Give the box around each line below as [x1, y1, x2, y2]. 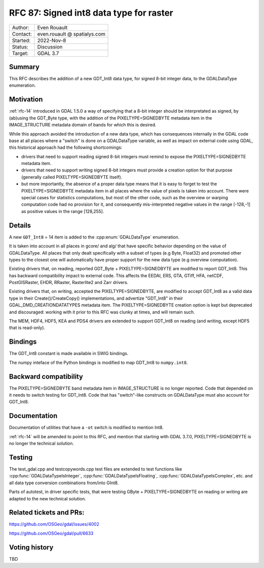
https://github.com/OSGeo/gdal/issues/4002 [9, 521, 100, 527]
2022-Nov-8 [37, 37, 66, 44]
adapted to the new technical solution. [9, 496, 87, 501]
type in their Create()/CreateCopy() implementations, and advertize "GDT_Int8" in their [9, 295, 183, 301]
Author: [12, 24, 29, 31]
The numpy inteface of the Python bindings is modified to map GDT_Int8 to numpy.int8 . [9, 359, 188, 365]
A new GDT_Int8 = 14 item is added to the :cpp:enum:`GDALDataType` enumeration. [9, 234, 179, 240]
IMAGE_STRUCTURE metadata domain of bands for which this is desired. [9, 122, 156, 128]
